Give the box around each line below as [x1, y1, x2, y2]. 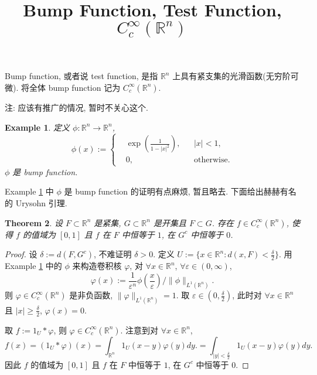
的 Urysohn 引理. [5, 196, 67, 209]
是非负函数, [69, 289, 113, 301]
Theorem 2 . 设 [5, 216, 63, 229]
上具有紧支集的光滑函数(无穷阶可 [172, 70, 299, 82]
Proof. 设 [5, 248, 38, 260]
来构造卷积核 [72, 260, 122, 272]
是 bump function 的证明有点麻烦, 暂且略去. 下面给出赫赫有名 [64, 185, 296, 197]
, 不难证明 [94, 248, 132, 260]
